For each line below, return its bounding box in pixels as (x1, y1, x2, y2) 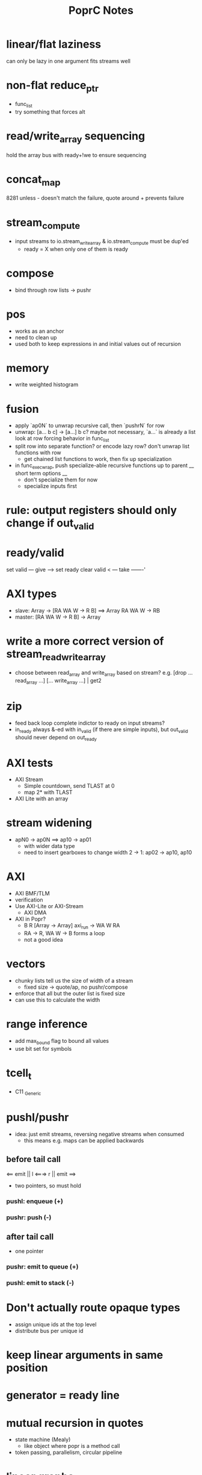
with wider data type (23, 843, 75, 850)
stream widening (6, 816, 92, 830)
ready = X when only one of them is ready (23, 245, 128, 253)
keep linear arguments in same (6, 1349, 164, 1362)
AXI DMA (23, 909, 47, 917)
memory (6, 361, 49, 375)
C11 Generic (14, 1088, 41, 1096)
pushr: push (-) (6, 1213, 52, 1222)
